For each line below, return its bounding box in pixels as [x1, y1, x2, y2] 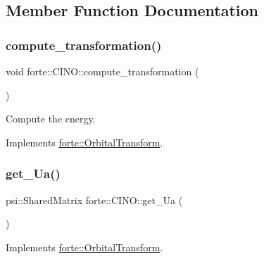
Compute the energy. [6, 111, 96, 126]
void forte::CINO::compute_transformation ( [6, 64, 199, 78]
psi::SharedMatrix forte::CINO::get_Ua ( [6, 192, 183, 207]
